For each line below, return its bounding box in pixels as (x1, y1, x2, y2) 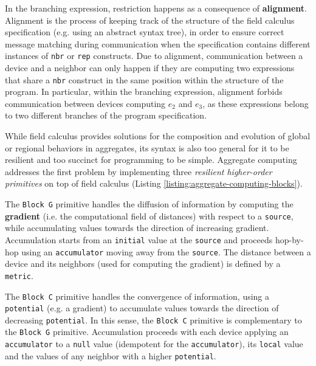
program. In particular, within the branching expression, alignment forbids (5, 85, 283, 98)
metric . (5, 269, 33, 281)
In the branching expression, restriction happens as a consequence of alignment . (5, 2, 307, 14)
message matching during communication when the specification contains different (5, 37, 311, 50)
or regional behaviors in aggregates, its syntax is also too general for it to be (5, 141, 289, 154)
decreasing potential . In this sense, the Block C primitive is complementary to (5, 313, 302, 326)
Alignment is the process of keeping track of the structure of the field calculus (5, 13, 295, 26)
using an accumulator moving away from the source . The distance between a (21, 245, 311, 258)
